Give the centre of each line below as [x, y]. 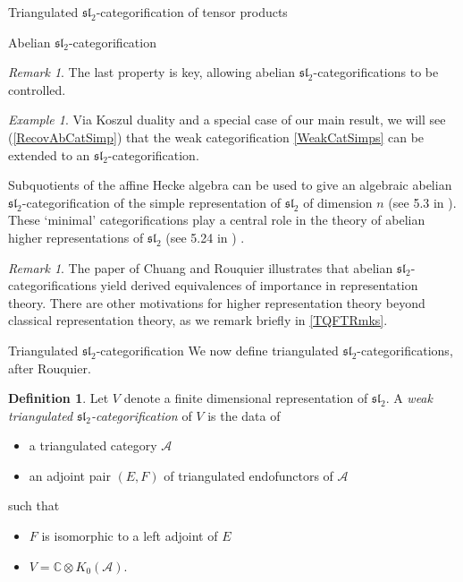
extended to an [49, 154]
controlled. [37, 89]
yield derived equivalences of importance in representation [259, 285]
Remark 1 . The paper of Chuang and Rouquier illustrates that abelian [201, 267]
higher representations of [76, 237]
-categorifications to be [376, 72]
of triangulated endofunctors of [248, 475]
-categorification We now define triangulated [217, 350]
